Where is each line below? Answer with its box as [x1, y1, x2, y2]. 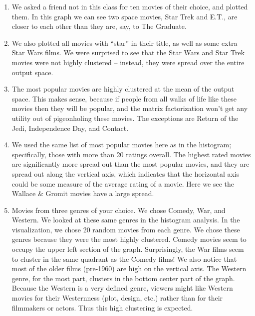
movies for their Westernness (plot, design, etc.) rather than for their [11, 293, 223, 303]
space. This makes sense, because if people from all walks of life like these [11, 93, 237, 104]
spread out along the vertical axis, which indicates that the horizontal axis [11, 168, 240, 179]
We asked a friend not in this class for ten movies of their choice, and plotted [11, 1, 248, 11]
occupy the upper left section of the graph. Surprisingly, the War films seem [11, 244, 244, 254]
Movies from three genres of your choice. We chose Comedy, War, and [11, 205, 226, 215]
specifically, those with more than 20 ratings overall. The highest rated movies [11, 149, 251, 159]
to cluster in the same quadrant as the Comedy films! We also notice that [11, 253, 237, 264]
